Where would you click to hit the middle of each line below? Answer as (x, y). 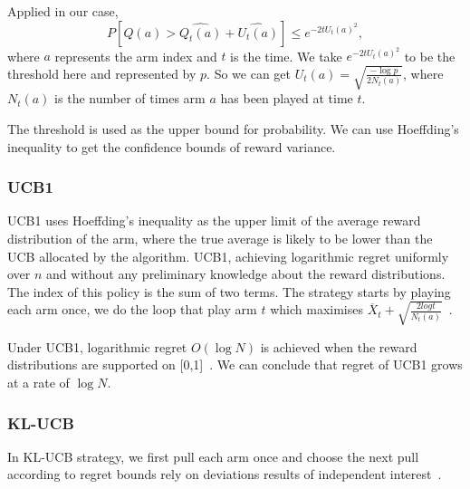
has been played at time (287, 98)
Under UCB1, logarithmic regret (97, 346)
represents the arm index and (136, 56)
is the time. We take (286, 56)
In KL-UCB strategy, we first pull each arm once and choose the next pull (213, 456)
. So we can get (249, 73)
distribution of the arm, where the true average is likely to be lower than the (220, 238)
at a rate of (38, 383)
